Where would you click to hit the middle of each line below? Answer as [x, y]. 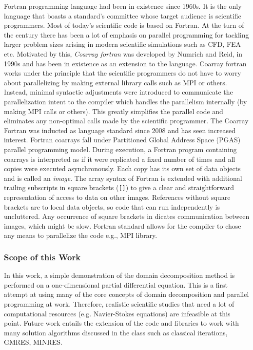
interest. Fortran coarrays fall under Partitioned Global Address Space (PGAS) [122, 140]
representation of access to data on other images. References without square [117, 197]
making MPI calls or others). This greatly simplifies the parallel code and [114, 111]
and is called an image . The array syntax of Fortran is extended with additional [123, 178]
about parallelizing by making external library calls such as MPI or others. [116, 82]
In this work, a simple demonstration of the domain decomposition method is [119, 275]
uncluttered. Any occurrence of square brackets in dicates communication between [127, 216]
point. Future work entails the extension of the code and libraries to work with [122, 323]
